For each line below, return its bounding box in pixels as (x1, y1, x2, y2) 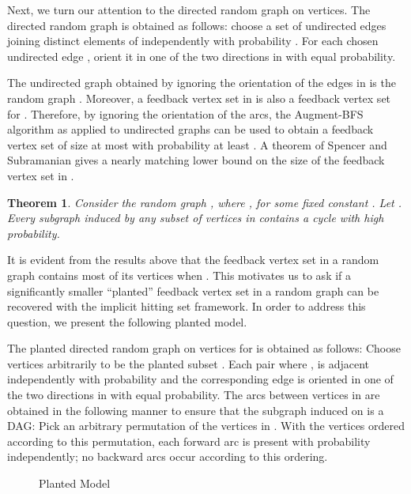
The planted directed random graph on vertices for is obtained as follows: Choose (7, 340, 401, 356)
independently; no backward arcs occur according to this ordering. (7, 448, 328, 465)
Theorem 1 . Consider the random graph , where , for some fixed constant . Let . (7, 194, 402, 210)
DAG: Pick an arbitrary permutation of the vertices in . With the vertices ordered (7, 417, 405, 434)
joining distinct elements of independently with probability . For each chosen (7, 32, 379, 49)
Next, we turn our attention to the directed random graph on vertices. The (7, 2, 371, 17)
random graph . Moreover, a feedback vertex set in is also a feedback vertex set (7, 89, 391, 106)
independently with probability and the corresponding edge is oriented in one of (7, 371, 394, 387)
